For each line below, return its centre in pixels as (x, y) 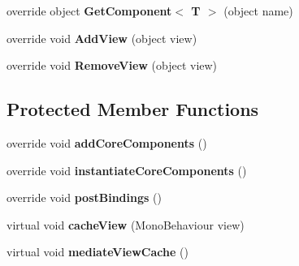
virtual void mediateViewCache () (97, 252)
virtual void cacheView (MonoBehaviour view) (126, 224)
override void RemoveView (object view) (112, 65)
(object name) (258, 11)
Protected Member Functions (133, 109)
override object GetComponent (89, 11)
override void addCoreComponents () (107, 142)
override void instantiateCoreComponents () (127, 170)
